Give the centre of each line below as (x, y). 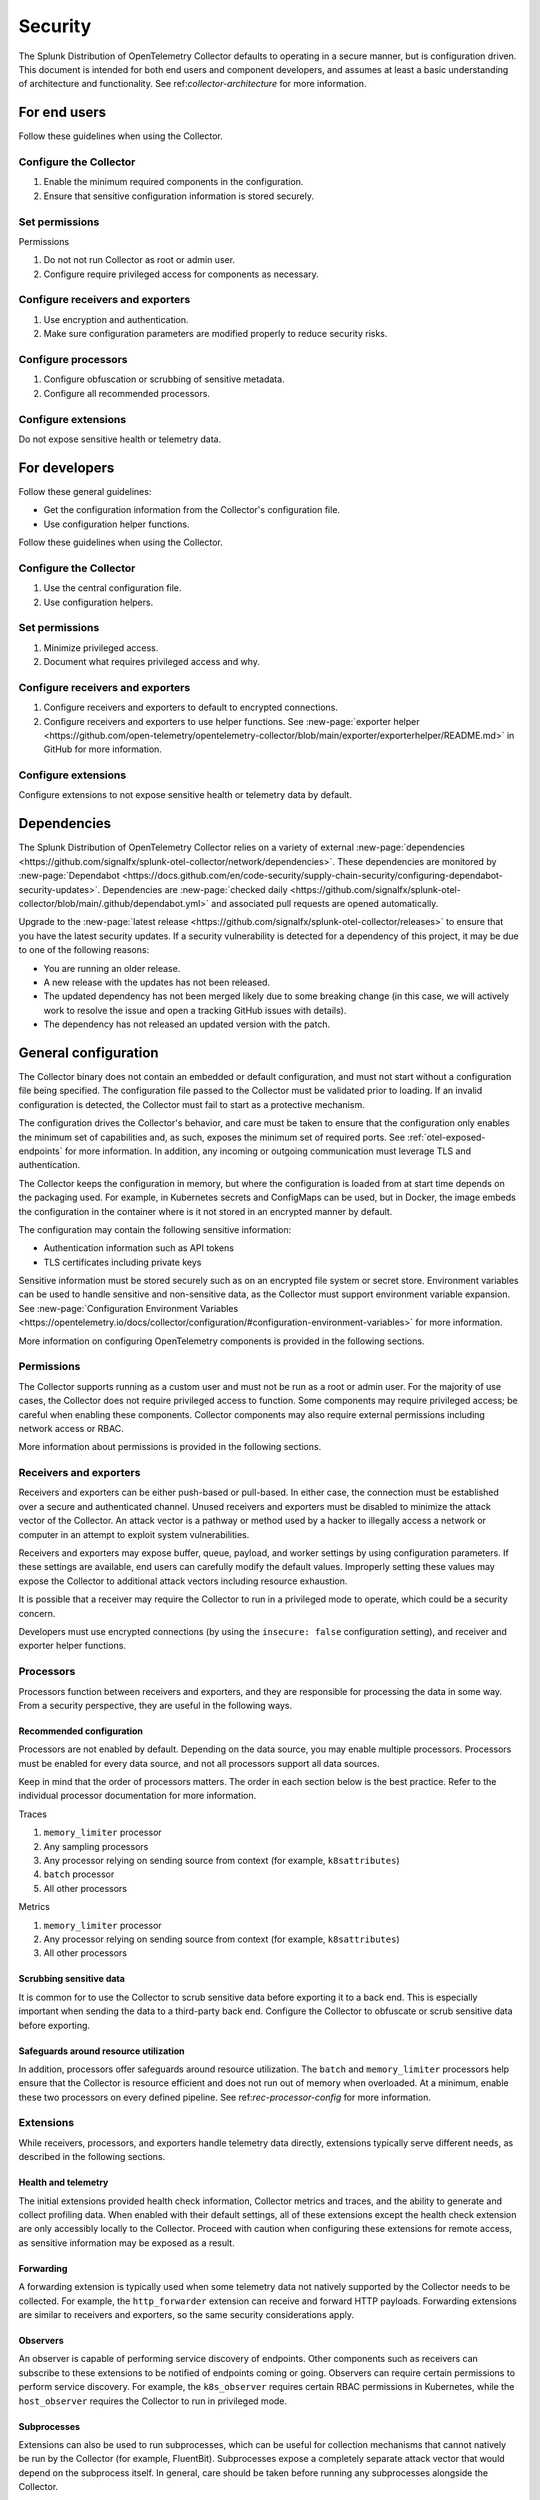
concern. (37, 1613)
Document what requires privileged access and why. (151, 662)
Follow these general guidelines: (85, 491)
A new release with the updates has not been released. (156, 982)
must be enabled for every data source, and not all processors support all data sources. (199, 1763)
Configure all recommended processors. (126, 393)
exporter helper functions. (72, 1646)
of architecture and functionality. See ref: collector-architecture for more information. (192, 84)
